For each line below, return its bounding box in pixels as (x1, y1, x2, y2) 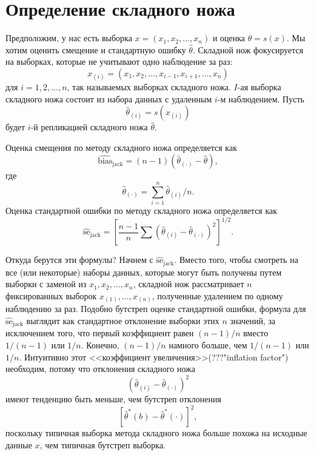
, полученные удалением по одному (152, 289, 283, 302)
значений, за (230, 314, 276, 327)
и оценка (212, 32, 246, 44)
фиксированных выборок (5, 289, 97, 302)
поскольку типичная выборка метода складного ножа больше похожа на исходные (5, 427, 307, 439)
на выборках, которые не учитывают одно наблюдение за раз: (5, 55, 233, 68)
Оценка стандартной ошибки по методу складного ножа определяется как (5, 204, 278, 217)
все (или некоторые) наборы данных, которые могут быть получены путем (5, 265, 282, 278)
